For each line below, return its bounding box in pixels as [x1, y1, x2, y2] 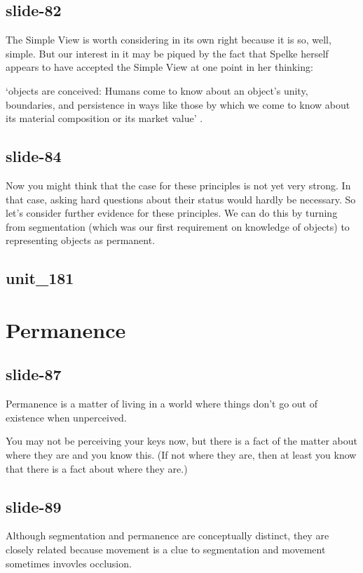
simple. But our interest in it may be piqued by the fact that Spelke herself [6, 46, 329, 60]
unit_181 [6, 267, 74, 289]
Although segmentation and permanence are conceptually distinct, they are [6, 528, 329, 543]
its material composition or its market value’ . [6, 111, 203, 126]
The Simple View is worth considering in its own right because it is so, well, [6, 32, 331, 47]
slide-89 [6, 495, 62, 517]
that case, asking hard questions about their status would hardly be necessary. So [6, 191, 356, 206]
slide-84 [6, 145, 62, 167]
